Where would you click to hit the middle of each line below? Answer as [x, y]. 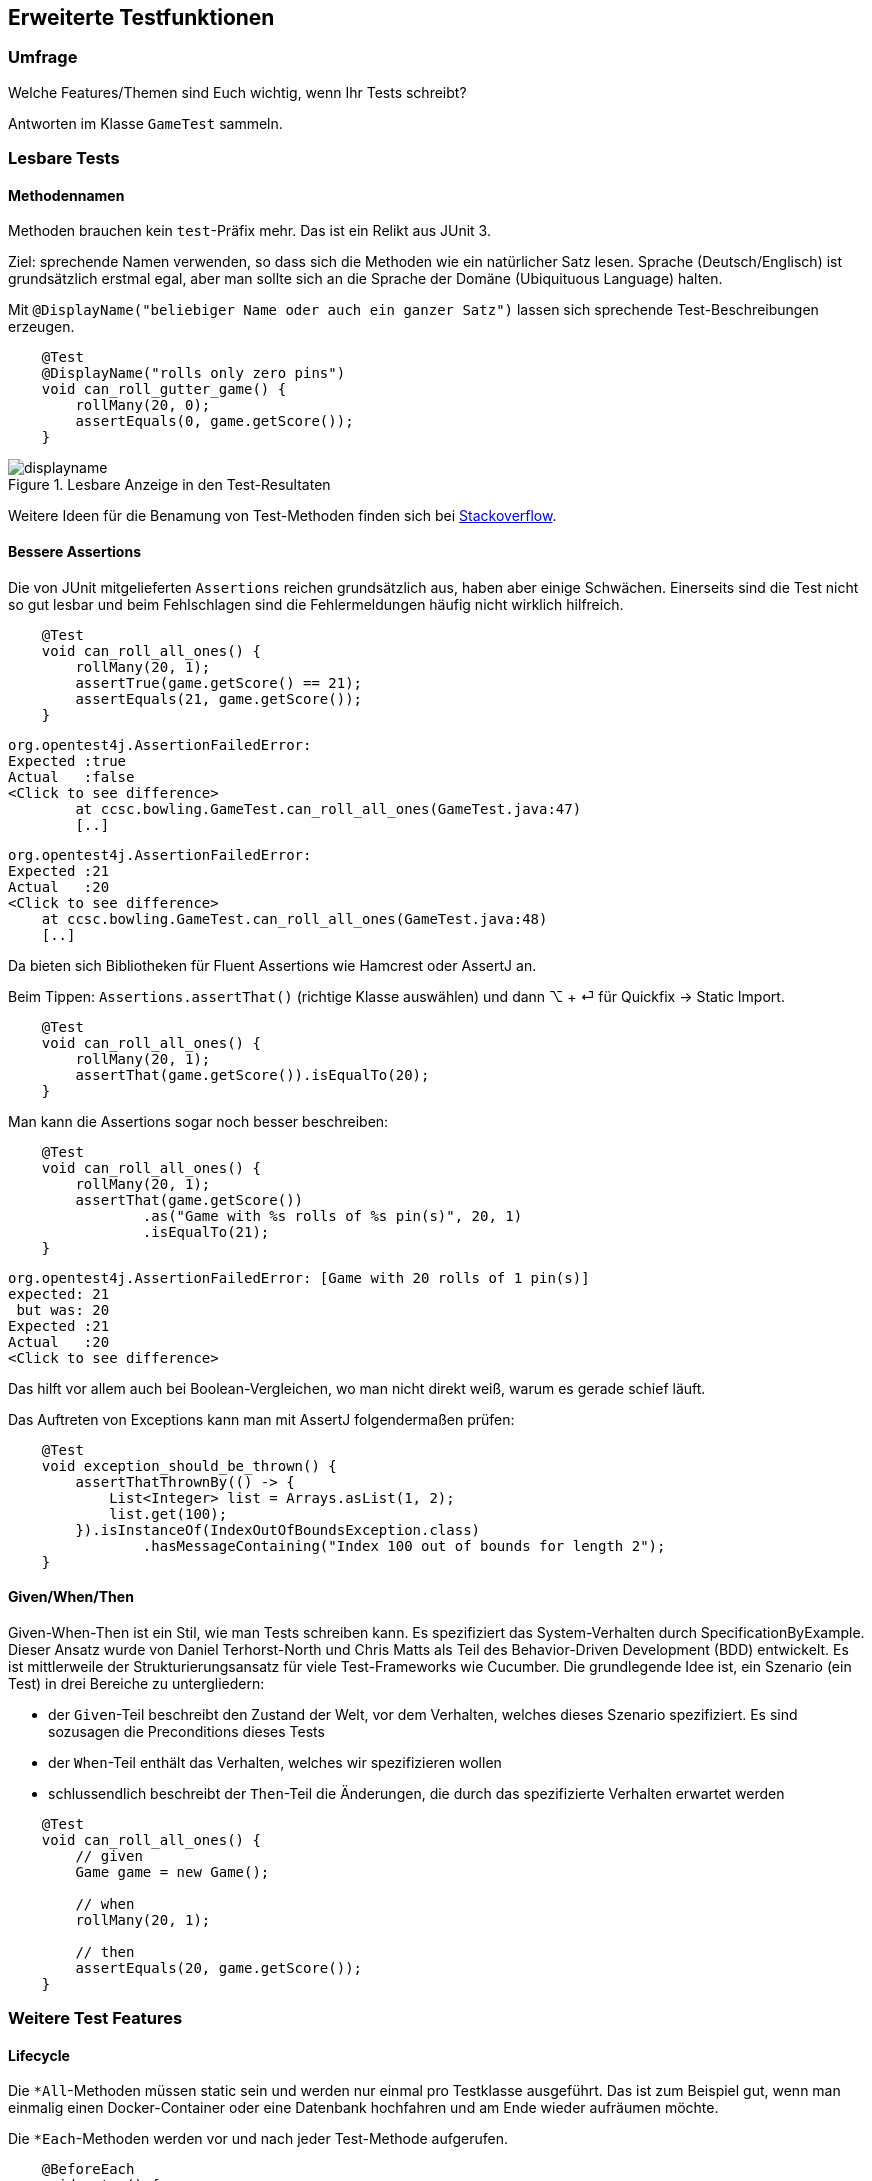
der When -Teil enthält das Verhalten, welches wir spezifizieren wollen [275, 1762]
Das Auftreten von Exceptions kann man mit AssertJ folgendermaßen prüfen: [261, 1419]
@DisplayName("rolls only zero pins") [193, 373]
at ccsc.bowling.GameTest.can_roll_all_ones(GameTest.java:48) [294, 918]
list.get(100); [168, 1513]
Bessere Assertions [74, 551]
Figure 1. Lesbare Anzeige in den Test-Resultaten [169, 485]
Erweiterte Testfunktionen [141, 17]
